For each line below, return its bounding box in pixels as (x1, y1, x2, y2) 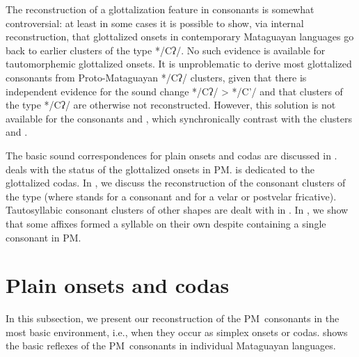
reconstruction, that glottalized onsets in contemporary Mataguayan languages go (6, 29, 354, 44)
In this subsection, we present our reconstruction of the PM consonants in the (6, 311, 340, 326)
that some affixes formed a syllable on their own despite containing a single (6, 216, 326, 230)
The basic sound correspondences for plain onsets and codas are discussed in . (6, 148, 337, 162)
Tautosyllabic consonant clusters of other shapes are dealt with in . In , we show (6, 203, 349, 217)
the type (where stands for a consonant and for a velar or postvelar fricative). (6, 189, 337, 203)
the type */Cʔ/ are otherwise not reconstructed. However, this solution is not (6, 97, 336, 112)
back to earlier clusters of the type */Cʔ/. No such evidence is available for (6, 42, 326, 57)
